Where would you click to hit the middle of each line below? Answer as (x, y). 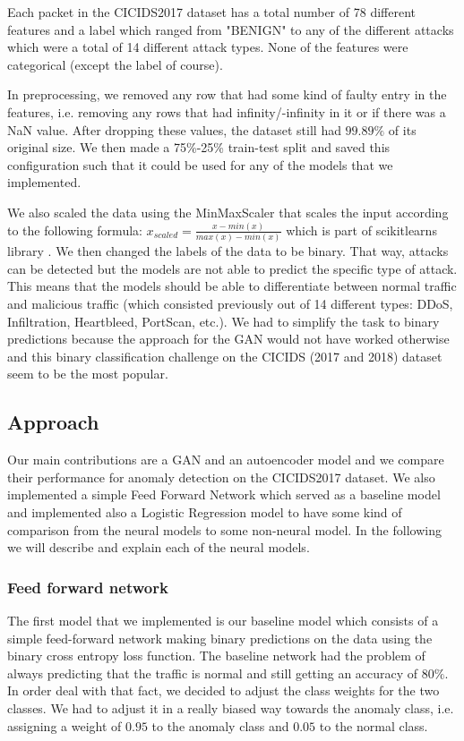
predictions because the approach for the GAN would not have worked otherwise (228, 339)
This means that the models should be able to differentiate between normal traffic (232, 286)
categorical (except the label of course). (115, 64)
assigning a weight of (64, 725)
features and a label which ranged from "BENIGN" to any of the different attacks (231, 29)
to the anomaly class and (220, 725)
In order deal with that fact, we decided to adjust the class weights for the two (223, 690)
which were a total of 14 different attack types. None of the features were (208, 47)
